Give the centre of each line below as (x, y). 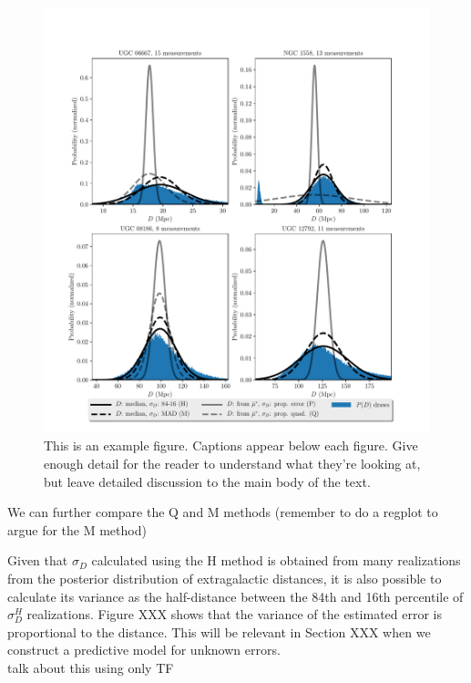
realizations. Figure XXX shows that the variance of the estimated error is (234, 614)
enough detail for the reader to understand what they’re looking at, (232, 464)
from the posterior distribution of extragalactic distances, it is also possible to (225, 578)
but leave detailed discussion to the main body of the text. (207, 481)
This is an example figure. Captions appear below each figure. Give (231, 445)
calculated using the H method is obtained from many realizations (276, 560)
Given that (38, 560)
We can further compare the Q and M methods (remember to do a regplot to (223, 512)
